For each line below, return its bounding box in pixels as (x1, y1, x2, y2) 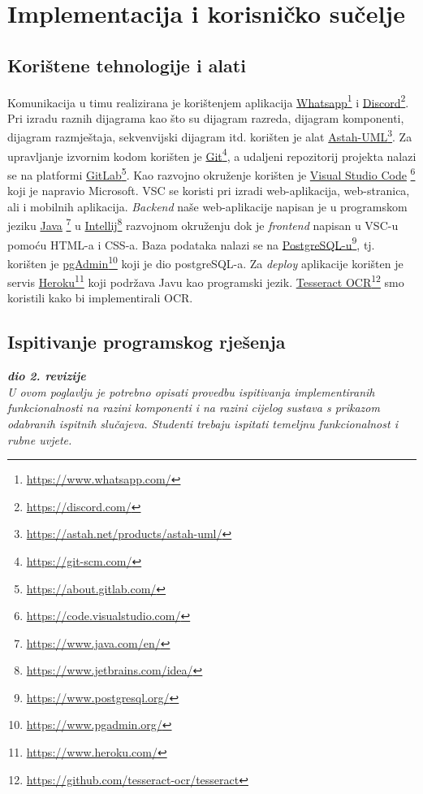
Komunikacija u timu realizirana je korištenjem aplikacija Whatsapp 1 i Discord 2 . (7, 91, 409, 111)
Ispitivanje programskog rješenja (7, 329, 286, 354)
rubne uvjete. (7, 431, 72, 448)
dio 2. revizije (7, 367, 86, 384)
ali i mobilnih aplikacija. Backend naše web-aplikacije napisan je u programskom (7, 197, 408, 215)
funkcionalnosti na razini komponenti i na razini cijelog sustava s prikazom (7, 399, 380, 416)
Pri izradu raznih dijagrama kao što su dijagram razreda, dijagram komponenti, (7, 109, 404, 126)
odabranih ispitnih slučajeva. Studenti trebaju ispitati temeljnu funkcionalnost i (7, 414, 398, 432)
